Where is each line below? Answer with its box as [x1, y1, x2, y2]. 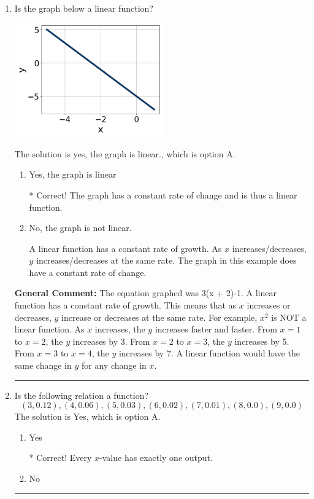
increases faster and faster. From [155, 323, 277, 336]
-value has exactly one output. [99, 451, 213, 464]
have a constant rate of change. [29, 265, 147, 278]
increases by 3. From [72, 334, 150, 347]
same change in [14, 359, 72, 372]
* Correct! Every [29, 451, 92, 464]
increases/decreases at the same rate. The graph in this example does [36, 254, 297, 267]
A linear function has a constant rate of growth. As [29, 242, 222, 254]
